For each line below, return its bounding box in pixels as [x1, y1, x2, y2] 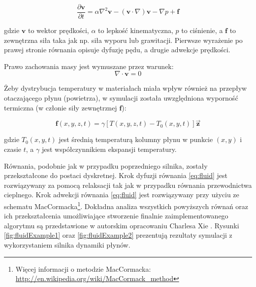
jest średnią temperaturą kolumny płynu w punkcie [59, 134, 213, 144]
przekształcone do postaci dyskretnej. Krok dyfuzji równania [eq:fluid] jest [4, 170, 227, 180]
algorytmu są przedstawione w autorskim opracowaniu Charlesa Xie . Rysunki [4, 220, 239, 230]
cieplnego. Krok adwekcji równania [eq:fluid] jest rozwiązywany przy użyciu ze [4, 189, 239, 200]
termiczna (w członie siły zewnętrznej [4, 102, 117, 112]
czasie [4, 144, 22, 154]
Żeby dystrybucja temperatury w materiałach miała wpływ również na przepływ [4, 83, 247, 93]
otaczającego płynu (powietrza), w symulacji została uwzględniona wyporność [4, 93, 238, 103]
